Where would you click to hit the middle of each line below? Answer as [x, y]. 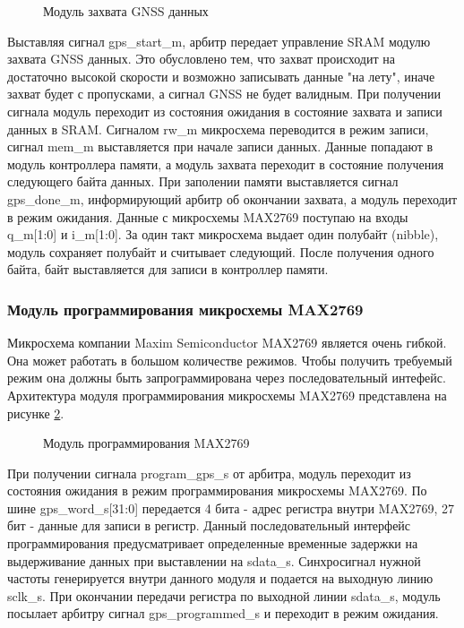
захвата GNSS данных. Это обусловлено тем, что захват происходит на [201, 59]
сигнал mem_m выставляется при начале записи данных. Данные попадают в [220, 146]
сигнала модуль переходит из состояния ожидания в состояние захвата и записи [225, 111]
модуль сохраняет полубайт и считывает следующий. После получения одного [221, 251]
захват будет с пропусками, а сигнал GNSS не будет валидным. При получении [224, 94]
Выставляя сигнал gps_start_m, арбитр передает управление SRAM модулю [219, 41]
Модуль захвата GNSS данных [126, 11]
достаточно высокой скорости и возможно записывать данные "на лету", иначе [221, 76]
